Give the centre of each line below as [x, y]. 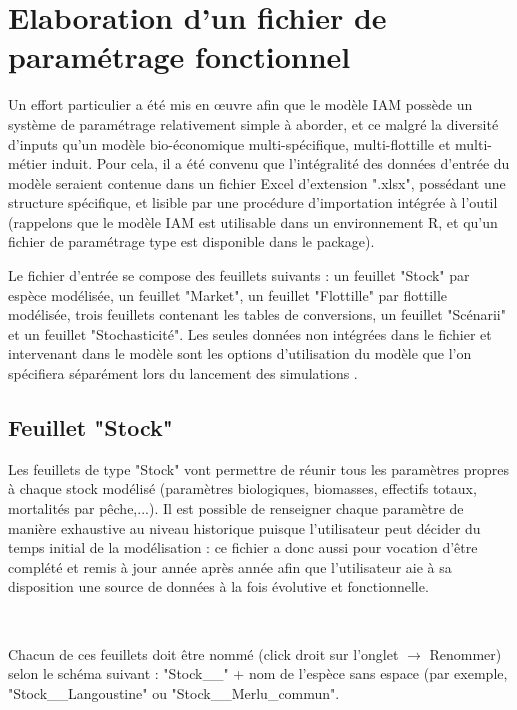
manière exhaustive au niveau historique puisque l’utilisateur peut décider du [244, 527]
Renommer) [465, 653]
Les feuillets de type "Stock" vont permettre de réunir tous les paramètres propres [259, 468]
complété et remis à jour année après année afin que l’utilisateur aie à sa [230, 566]
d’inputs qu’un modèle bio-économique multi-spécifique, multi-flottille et [229, 143]
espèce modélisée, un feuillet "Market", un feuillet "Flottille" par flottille [228, 294]
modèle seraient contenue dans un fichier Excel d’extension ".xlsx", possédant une [257, 182]
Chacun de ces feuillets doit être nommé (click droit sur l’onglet [203, 653]
